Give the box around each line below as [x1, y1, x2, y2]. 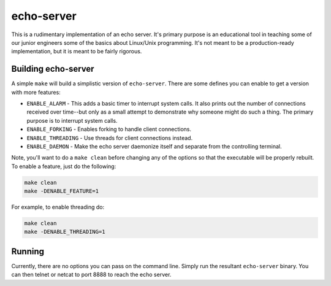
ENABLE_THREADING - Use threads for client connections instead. [26, 134, 193, 141]
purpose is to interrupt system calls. [26, 117, 118, 124]
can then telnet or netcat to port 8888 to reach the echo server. [11, 271, 172, 279]
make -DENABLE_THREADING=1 [24, 228, 105, 236]
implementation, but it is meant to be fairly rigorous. [11, 48, 142, 55]
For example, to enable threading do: [11, 203, 104, 211]
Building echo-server [11, 64, 94, 74]
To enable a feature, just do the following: [11, 163, 116, 170]
